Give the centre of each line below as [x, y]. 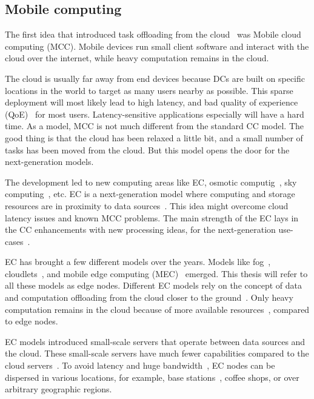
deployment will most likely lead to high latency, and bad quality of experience [152, 102]
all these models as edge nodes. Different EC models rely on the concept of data [154, 285]
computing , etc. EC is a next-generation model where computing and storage [150, 194]
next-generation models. [49, 162]
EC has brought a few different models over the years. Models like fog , [138, 262]
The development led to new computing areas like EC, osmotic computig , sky [151, 182]
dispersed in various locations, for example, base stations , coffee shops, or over [152, 377]
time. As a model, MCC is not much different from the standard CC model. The [155, 126]
